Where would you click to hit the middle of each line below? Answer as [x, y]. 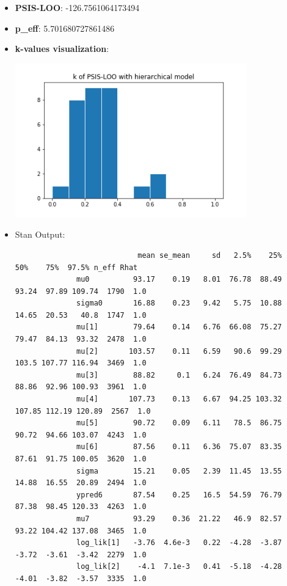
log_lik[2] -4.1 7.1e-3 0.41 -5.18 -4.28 [179, 567]
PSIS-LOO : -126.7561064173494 [77, 7]
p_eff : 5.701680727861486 [65, 28]
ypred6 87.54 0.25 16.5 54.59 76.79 [179, 495]
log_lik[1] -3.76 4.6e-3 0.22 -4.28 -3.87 [179, 543]
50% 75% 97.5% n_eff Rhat [76, 267]
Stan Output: [40, 234]
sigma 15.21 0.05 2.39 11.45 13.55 [179, 471]
